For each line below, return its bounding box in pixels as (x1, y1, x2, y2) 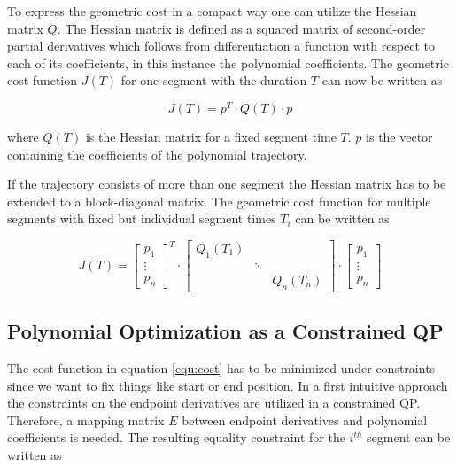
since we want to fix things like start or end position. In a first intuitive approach (7, 376, 448, 394)
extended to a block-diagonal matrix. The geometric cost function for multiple (7, 191, 431, 210)
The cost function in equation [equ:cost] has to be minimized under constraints (7, 358, 436, 377)
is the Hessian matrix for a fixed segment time (85, 128, 337, 146)
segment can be (367, 428, 451, 447)
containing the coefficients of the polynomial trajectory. (7, 144, 307, 163)
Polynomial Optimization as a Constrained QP (7, 317, 444, 345)
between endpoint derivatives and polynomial (182, 410, 428, 429)
